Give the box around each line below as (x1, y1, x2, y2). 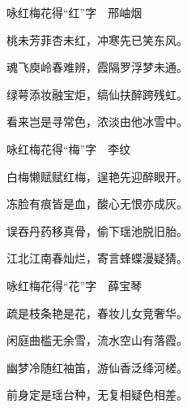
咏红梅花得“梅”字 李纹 (6, 140, 131, 157)
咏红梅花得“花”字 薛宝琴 (6, 276, 142, 293)
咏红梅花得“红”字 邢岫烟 (6, 4, 142, 20)
